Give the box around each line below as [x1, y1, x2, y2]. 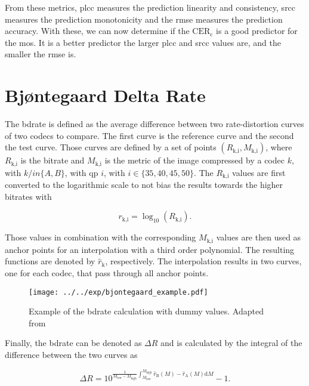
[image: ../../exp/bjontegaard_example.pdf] [29, 288, 208, 297]
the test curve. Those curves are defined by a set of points [5, 141, 217, 153]
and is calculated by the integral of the [160, 336, 302, 349]
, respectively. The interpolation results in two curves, [105, 255, 302, 267]
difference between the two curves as [5, 348, 138, 361]
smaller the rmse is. [5, 48, 76, 60]
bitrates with [5, 190, 52, 202]
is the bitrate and [20, 154, 85, 166]
